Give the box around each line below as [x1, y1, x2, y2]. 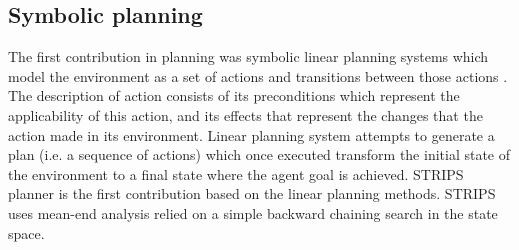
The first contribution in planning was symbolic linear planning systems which [8, 46, 489, 67]
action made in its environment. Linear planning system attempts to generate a [8, 124, 495, 145]
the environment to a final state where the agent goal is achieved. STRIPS [8, 163, 464, 184]
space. [8, 222, 45, 243]
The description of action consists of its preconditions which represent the [8, 85, 460, 106]
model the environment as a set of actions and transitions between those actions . [8, 65, 508, 86]
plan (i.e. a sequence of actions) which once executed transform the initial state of [8, 144, 511, 165]
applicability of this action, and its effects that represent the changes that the [8, 104, 483, 125]
